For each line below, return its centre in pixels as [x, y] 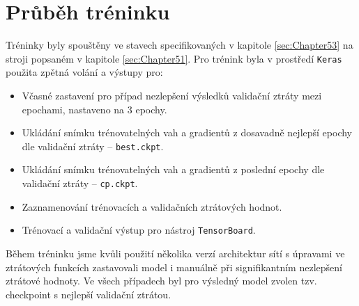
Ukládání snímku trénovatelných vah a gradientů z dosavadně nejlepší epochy [187, 132]
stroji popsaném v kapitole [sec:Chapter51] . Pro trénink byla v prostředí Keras [174, 58]
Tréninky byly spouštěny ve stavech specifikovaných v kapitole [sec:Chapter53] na [179, 45]
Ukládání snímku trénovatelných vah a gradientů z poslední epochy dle [173, 169]
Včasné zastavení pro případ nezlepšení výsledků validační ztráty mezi [172, 95]
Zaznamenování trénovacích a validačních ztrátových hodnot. [152, 206]
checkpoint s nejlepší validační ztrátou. [89, 294]
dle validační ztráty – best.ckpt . [93, 146]
